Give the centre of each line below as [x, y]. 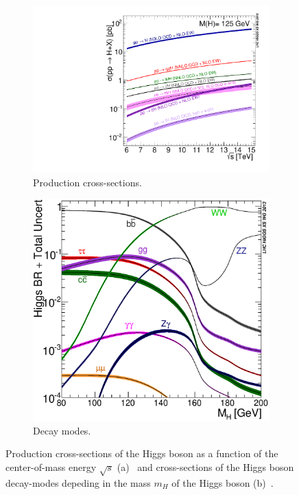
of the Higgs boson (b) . [223, 482]
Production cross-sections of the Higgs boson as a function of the [142, 453]
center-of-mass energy [51, 466]
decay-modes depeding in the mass [78, 482]
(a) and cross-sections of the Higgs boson [205, 466]
